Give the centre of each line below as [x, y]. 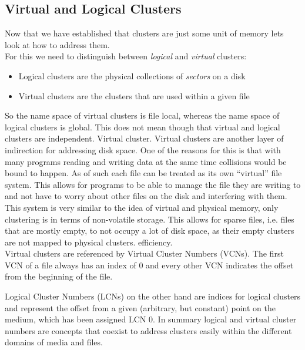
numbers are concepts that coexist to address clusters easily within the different [148, 330]
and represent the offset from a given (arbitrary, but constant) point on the [140, 307]
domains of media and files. [54, 342]
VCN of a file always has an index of [71, 265]
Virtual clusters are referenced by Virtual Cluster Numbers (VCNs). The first [144, 253]
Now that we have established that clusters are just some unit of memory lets [144, 33]
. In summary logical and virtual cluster [225, 319]
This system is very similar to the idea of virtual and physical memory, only [142, 207]
